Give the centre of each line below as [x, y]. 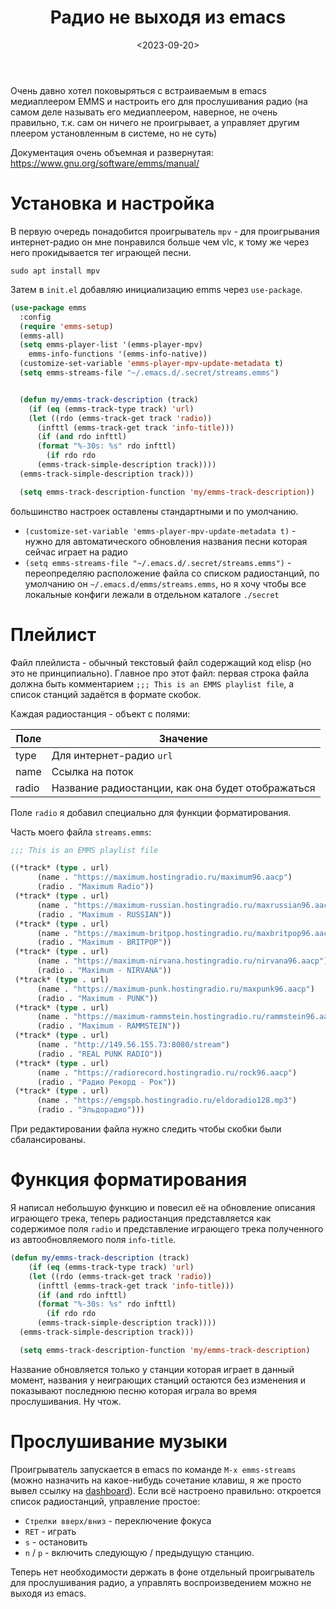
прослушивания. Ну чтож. [66, 1401]
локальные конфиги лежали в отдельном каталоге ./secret [152, 594]
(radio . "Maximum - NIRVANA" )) [104, 971]
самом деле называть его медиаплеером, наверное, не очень [144, 112]
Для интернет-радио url [112, 755]
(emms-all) [42, 336]
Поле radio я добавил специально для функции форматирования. [151, 812]
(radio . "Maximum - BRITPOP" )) [104, 942]
